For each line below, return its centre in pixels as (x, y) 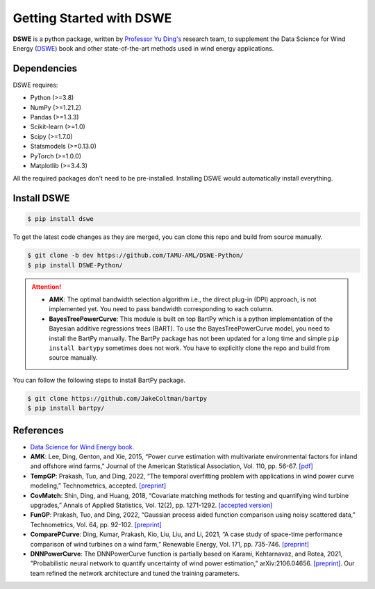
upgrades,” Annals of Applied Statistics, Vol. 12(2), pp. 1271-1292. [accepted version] (151, 505)
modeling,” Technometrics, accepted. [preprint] (98, 486)
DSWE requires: (35, 85)
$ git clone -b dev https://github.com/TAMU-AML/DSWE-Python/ (135, 256)
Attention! (47, 287)
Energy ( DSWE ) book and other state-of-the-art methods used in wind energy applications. (143, 48)
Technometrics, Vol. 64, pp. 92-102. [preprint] (96, 524)
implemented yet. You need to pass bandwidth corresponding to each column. (161, 309)
